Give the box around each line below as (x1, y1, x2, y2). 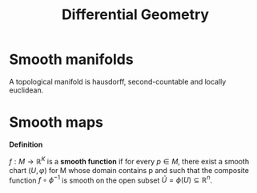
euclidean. (9, 85, 44, 95)
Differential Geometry (61, 6, 210, 24)
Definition (9, 140, 43, 149)
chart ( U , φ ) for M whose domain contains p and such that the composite (9, 165, 249, 175)
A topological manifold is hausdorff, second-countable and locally (9, 77, 227, 86)
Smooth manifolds (9, 50, 135, 69)
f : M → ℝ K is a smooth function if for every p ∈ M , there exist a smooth (9, 155, 250, 166)
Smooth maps (9, 113, 103, 132)
